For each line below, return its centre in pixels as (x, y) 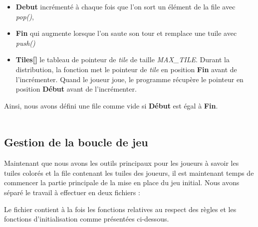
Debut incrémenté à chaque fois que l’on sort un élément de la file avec (126, 6)
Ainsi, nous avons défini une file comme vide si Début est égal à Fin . (111, 105)
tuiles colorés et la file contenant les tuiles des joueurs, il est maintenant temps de (129, 172)
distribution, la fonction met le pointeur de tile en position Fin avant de (126, 69)
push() (25, 43)
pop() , (25, 16)
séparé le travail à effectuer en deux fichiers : (72, 192)
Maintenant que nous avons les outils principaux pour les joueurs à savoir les (122, 163)
